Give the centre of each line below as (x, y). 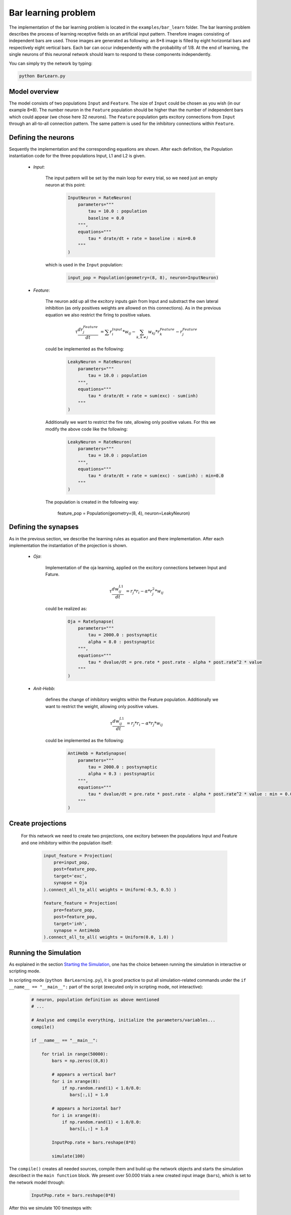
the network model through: (37, 1182)
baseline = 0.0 (106, 218)
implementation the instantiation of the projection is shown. (68, 545)
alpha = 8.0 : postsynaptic (121, 642)
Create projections (38, 823)
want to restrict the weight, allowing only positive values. (102, 706)
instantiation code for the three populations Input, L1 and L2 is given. (77, 156)
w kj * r (154, 332)
